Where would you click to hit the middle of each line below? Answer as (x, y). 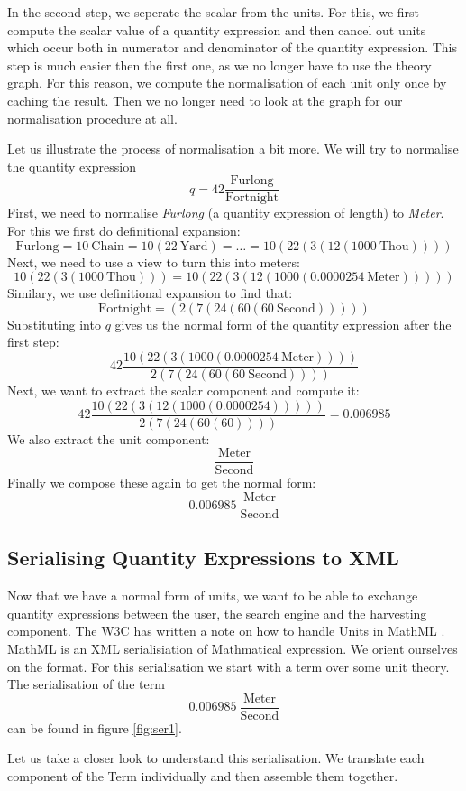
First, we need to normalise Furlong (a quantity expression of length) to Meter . (226, 213)
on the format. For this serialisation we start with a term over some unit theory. (228, 666)
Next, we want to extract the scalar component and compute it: (183, 391)
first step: (33, 342)
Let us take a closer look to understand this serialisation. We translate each (216, 758)
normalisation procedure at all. (92, 118)
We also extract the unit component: (109, 438)
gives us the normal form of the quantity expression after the (283, 324)
